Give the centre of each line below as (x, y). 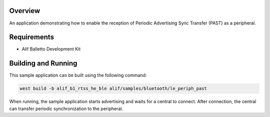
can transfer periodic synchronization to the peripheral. (66, 108)
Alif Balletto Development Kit (51, 49)
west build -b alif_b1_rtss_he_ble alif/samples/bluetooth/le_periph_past (113, 88)
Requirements (32, 37)
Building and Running (43, 63)
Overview (25, 11)
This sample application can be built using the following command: (78, 75)
